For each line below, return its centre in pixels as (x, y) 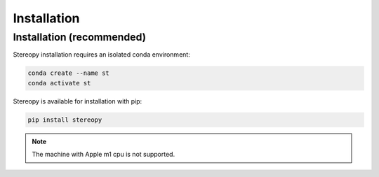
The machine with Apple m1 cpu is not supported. (104, 155)
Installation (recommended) (80, 37)
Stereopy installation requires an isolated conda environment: (102, 55)
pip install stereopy (65, 120)
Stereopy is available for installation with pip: (78, 101)
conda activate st (59, 83)
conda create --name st (69, 73)
